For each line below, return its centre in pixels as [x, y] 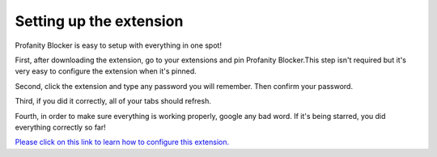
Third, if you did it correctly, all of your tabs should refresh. [113, 101]
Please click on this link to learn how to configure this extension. [122, 142]
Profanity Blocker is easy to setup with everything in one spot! [119, 45]
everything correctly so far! [61, 127]
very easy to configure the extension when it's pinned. [106, 71]
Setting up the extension [99, 21]
